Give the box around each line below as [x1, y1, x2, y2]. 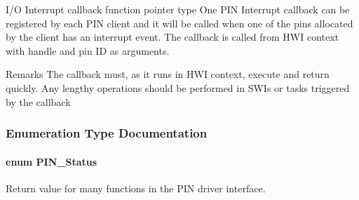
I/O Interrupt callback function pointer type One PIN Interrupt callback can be [6, 2, 350, 16]
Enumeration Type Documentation [6, 124, 208, 142]
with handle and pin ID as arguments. [6, 43, 170, 58]
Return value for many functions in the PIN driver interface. [6, 180, 266, 195]
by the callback [6, 94, 71, 109]
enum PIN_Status [6, 154, 97, 168]
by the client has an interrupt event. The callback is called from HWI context [6, 29, 339, 44]
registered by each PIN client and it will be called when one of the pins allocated [6, 15, 353, 30]
